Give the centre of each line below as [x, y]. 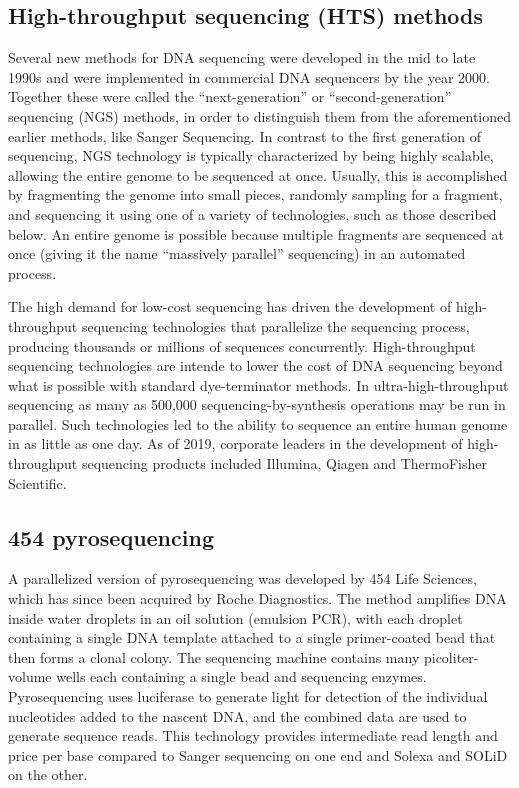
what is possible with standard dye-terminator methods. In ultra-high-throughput [258, 384]
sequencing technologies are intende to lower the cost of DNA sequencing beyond [255, 365]
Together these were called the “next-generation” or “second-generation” [230, 96]
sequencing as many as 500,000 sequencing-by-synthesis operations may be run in [257, 404]
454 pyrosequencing [111, 536]
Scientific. [37, 482]
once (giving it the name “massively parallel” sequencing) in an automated [237, 253]
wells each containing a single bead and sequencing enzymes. [241, 676]
